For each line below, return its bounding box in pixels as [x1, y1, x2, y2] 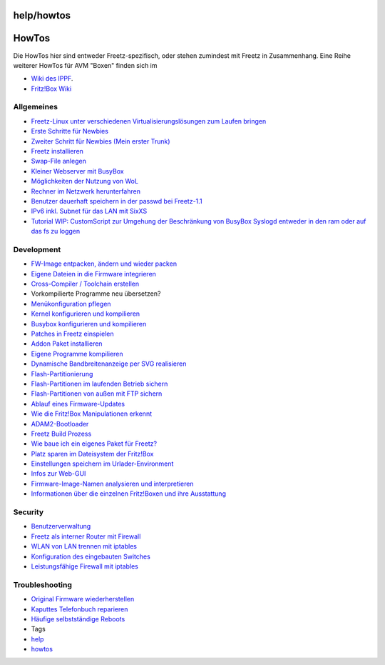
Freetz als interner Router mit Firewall [31, 532, 141, 541]
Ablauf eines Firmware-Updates [31, 399, 125, 408]
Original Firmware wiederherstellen [31, 595, 135, 604]
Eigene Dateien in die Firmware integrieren [31, 269, 157, 278]
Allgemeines [13, 102, 58, 112]
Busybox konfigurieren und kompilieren [31, 319, 147, 328]
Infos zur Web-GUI [31, 469, 86, 478]
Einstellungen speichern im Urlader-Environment [31, 459, 174, 468]
